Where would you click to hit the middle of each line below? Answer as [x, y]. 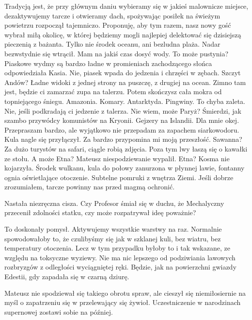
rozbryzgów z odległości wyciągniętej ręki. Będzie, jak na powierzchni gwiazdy [120, 267]
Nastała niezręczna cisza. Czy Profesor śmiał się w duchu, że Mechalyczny [114, 203]
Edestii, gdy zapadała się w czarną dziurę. [67, 277]
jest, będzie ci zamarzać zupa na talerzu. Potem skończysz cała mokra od [113, 92]
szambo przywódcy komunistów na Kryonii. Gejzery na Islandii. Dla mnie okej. [122, 120]
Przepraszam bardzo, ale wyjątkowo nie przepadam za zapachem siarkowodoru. [122, 129]
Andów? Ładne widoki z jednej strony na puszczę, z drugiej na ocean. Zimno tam [125, 82]
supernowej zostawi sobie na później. [59, 312]
